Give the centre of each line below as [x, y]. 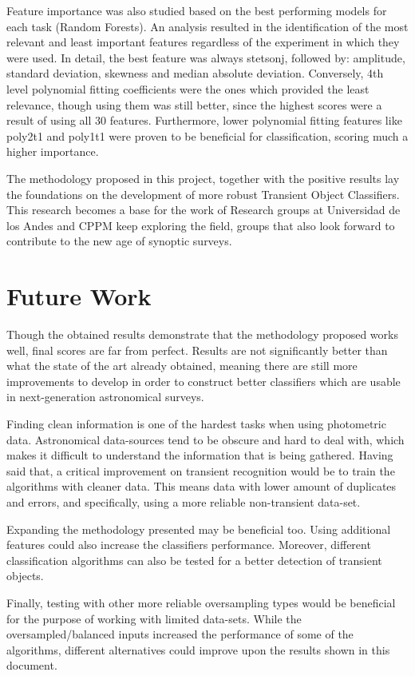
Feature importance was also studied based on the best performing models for [197, 10]
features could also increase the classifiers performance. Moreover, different [189, 545]
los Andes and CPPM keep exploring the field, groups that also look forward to [201, 225]
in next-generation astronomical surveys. [105, 397]
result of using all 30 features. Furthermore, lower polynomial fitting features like [204, 120]
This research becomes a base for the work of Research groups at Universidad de [204, 210]
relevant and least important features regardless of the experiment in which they [203, 42]
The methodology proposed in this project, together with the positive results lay [203, 178]
